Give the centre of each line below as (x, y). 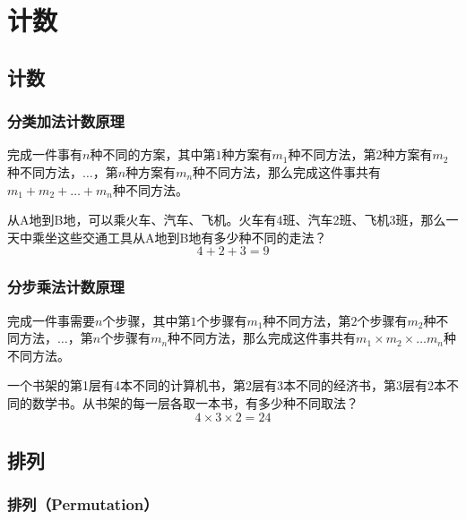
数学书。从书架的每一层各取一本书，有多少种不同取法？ (195, 402)
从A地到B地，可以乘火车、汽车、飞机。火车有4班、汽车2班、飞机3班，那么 (227, 220)
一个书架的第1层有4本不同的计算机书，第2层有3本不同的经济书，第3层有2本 (227, 385)
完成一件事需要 (51, 320)
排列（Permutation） (83, 504)
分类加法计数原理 (66, 121)
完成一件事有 (45, 154)
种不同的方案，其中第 (153, 154)
